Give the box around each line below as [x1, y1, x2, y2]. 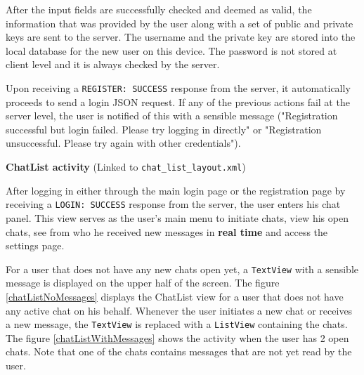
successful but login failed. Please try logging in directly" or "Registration [6, 121, 322, 136]
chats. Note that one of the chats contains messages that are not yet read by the [6, 344, 352, 359]
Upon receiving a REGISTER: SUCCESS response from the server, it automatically [6, 80, 351, 95]
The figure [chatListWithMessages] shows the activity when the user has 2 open [6, 330, 349, 345]
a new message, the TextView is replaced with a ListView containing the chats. [6, 317, 348, 331]
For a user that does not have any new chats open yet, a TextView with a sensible [6, 261, 359, 276]
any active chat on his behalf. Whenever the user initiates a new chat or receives [6, 303, 353, 317]
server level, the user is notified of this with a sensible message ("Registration [6, 108, 338, 123]
